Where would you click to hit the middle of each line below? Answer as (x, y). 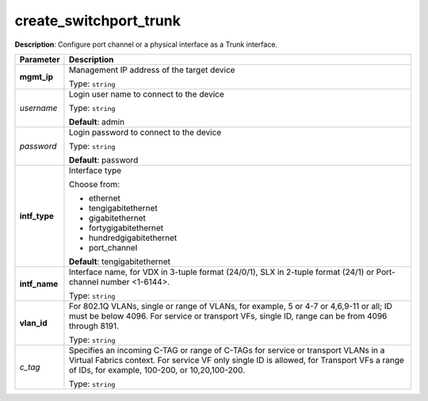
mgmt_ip (36, 77)
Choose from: (94, 184)
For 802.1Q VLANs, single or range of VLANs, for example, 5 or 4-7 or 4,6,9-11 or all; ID (230, 306)
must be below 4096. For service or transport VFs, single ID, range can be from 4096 (228, 315)
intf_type (37, 216)
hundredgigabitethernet (133, 238)
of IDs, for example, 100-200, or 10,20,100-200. (157, 370)
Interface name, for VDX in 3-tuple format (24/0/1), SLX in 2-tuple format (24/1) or (221, 272)
